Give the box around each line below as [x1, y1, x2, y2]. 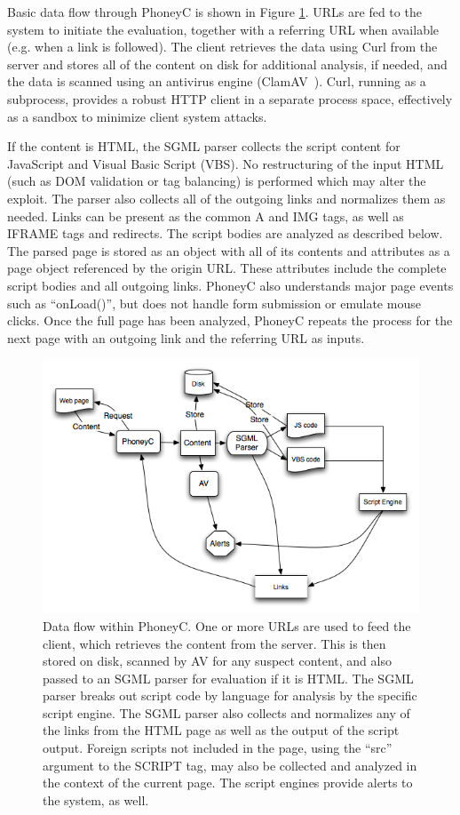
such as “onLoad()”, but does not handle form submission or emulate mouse [7, 293, 421, 312]
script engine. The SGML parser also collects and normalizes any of [43, 703, 410, 722]
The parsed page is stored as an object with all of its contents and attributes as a [7, 241, 450, 260]
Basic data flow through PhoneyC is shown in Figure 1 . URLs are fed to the [7, 3, 422, 20]
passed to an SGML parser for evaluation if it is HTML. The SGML [43, 668, 414, 687]
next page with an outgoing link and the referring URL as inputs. [7, 328, 365, 347]
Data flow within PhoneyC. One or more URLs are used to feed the [43, 616, 411, 635]
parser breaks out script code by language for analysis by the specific [43, 686, 417, 705]
